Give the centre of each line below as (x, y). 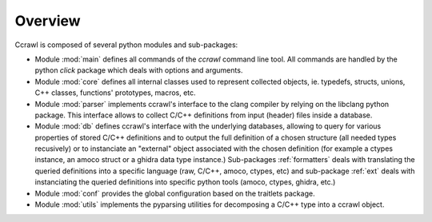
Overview (48, 21)
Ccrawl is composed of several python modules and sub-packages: (126, 45)
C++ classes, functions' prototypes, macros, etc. (115, 93)
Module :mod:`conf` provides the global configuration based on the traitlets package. (175, 193)
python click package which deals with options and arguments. (139, 70)
